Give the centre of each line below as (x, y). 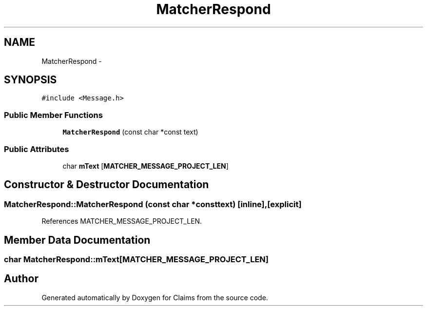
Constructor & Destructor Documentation (107, 185)
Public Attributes (37, 149)
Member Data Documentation (77, 240)
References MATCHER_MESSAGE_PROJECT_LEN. (122, 221)
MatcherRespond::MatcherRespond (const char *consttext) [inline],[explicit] (153, 204)
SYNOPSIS (30, 80)
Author (21, 279)
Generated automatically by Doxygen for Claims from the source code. (155, 297)
